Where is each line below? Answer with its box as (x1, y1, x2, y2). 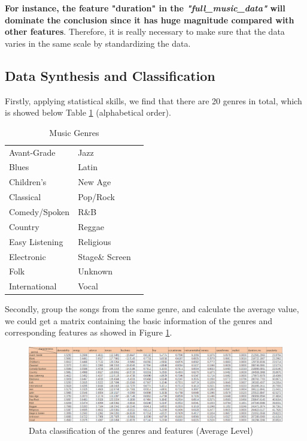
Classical (9, 191, 41, 203)
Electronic (9, 250, 46, 262)
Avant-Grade (9, 146, 56, 158)
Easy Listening (9, 235, 63, 247)
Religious (78, 235, 111, 247)
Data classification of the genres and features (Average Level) (29, 424, 253, 436)
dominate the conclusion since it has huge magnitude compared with (5, 13, 294, 26)
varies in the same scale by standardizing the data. (5, 37, 191, 49)
